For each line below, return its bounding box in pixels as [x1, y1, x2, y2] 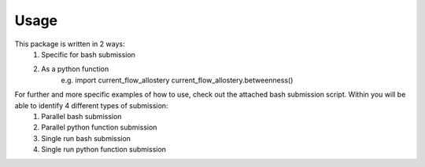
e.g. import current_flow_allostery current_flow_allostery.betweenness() [61, 75, 294, 85]
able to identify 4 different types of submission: [14, 100, 168, 110]
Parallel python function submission [41, 122, 157, 133]
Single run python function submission [41, 145, 167, 154]
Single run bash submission [41, 133, 131, 143]
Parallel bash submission [41, 111, 122, 121]
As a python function [41, 64, 109, 74]
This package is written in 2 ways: [14, 39, 125, 49]
